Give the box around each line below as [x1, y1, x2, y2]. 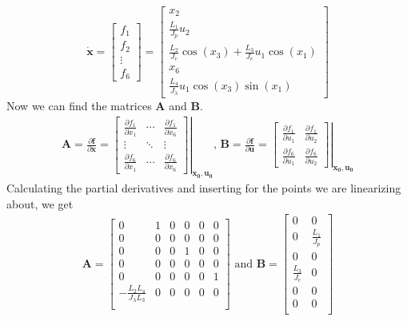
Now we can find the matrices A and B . [6, 97, 203, 113]
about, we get [6, 195, 74, 212]
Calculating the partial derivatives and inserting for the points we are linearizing [6, 179, 401, 196]
